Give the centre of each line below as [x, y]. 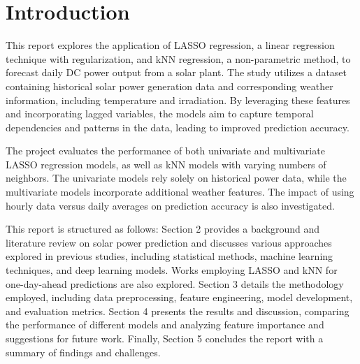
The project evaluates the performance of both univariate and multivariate [165, 151]
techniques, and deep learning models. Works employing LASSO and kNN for [172, 270]
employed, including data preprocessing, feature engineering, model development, [179, 297]
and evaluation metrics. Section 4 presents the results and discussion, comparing [178, 311]
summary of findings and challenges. [83, 352]
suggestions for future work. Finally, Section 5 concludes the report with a [165, 338]
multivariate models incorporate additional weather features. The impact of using [180, 192]
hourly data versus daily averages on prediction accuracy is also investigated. [170, 205]
